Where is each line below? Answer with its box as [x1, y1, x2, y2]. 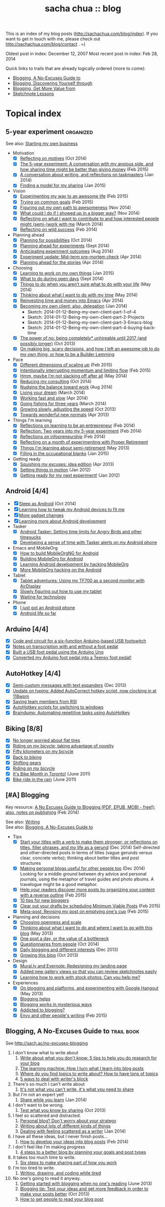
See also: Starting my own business [5, 141, 78, 147]
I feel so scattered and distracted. [12, 1112, 81, 1118]
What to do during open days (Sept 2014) [20, 276, 104, 282]
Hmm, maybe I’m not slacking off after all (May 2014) [20, 373, 127, 379]
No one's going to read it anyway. [12, 1175, 81, 1181]
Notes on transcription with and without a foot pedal [12, 644, 118, 650]
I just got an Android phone [20, 605, 75, 611]
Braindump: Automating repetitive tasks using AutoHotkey [12, 710, 130, 716]
